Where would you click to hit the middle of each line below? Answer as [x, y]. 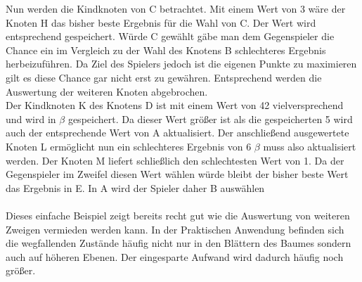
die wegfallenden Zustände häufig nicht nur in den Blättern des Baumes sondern [179, 243]
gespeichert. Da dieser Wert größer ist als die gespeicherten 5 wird [210, 118]
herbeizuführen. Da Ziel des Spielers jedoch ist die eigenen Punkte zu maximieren [181, 64]
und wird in [31, 118]
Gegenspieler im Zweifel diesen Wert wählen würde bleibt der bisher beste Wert [177, 174]
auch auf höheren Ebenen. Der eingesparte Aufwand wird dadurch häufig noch [175, 256]
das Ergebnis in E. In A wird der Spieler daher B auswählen [135, 187]
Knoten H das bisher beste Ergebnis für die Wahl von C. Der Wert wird [161, 22]
